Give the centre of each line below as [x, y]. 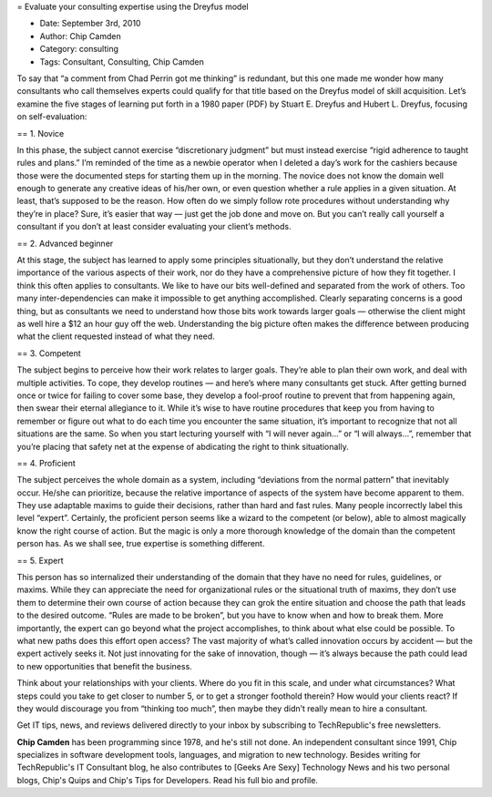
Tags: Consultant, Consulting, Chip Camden [122, 61]
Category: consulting [79, 49]
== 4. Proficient [46, 463]
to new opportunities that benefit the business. [105, 666]
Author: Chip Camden [81, 36]
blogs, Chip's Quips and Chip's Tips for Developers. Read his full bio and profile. [168, 780]
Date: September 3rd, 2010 [90, 24]
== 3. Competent [49, 353]
